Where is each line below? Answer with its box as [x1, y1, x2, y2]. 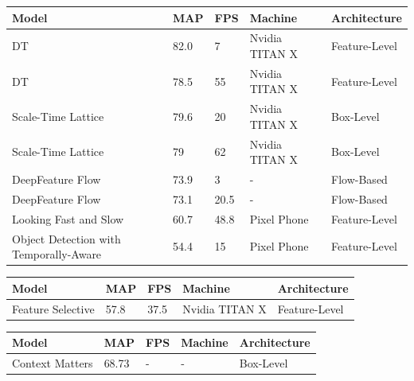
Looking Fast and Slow [12, 210, 124, 227]
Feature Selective [12, 300, 95, 317]
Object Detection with [12, 230, 121, 247]
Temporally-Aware [12, 246, 102, 262]
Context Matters [12, 355, 93, 371]
